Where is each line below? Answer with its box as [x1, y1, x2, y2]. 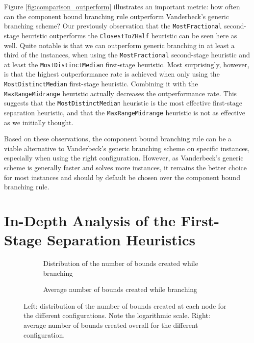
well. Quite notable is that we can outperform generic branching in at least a [4, 40, 235, 50]
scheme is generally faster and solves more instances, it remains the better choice [4, 162, 247, 172]
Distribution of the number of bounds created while [43, 258, 198, 268]
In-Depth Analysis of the [4, 210, 176, 230]
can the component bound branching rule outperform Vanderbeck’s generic [4, 11, 229, 21]
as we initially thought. [4, 117, 74, 127]
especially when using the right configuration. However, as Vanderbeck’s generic [4, 153, 244, 163]
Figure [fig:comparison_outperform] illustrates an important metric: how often [4, 1, 240, 11]
